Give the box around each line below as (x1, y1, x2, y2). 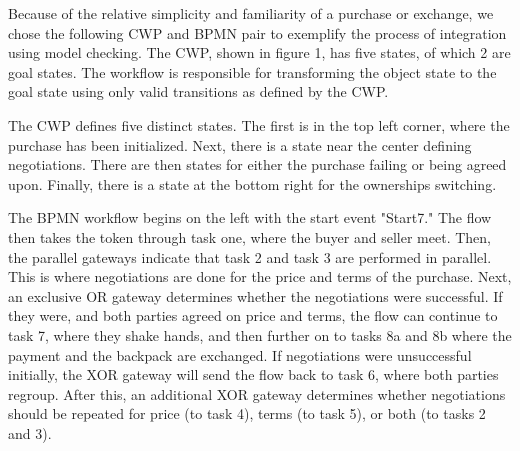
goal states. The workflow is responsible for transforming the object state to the (8, 61, 497, 82)
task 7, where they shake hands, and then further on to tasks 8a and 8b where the (8, 324, 512, 345)
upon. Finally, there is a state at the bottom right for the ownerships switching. (8, 173, 497, 194)
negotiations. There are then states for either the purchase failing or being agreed (8, 154, 507, 175)
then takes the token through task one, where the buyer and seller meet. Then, (8, 226, 491, 247)
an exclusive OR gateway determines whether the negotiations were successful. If (8, 285, 503, 306)
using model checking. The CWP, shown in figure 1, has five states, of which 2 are (8, 42, 511, 63)
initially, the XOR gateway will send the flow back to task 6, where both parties (8, 364, 499, 385)
